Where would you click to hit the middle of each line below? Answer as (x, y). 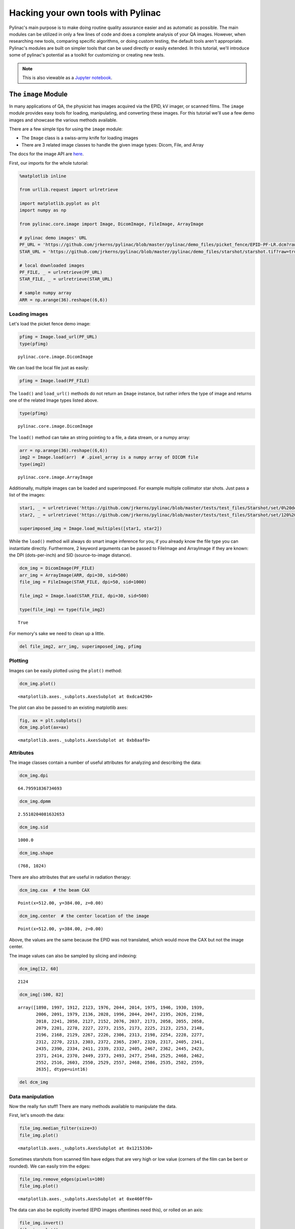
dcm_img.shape (36, 853)
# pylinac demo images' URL (53, 238)
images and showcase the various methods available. (63, 120)
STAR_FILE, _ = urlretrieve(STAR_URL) (66, 279)
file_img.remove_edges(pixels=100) (62, 1179)
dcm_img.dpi (34, 776)
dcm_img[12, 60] (39, 969)
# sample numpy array (45, 293)
